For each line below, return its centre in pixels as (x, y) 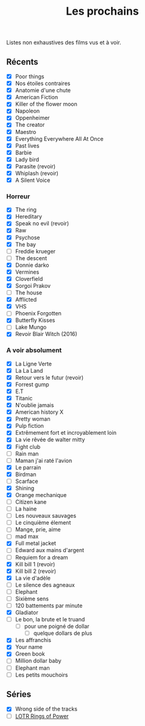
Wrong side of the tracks (46, 709)
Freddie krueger (35, 251)
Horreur (18, 196)
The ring (26, 210)
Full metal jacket (36, 544)
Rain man (27, 454)
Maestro (26, 132)
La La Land (29, 370)
